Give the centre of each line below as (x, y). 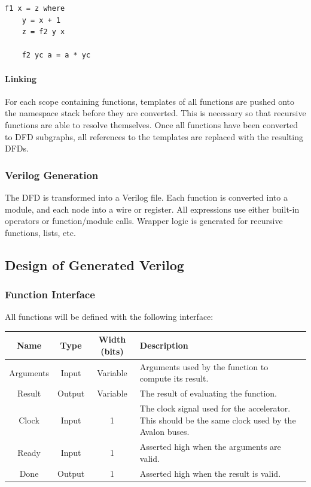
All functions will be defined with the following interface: (109, 317)
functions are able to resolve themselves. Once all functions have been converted (152, 124)
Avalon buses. (164, 432)
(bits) (112, 351)
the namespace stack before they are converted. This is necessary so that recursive (155, 113)
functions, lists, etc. (40, 232)
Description (164, 345)
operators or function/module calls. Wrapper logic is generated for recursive (144, 221)
